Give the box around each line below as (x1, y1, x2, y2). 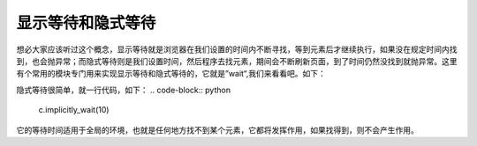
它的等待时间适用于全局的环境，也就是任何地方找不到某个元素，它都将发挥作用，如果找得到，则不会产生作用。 (16, 124, 419, 135)
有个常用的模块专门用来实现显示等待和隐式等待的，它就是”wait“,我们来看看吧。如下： (16, 69, 326, 79)
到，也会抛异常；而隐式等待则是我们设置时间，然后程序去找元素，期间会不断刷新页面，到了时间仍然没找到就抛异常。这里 (16, 55, 458, 66)
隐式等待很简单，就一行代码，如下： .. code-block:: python (16, 84, 231, 95)
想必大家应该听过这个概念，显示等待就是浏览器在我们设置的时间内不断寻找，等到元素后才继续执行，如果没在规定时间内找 (16, 44, 458, 55)
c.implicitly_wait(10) (38, 105, 110, 115)
